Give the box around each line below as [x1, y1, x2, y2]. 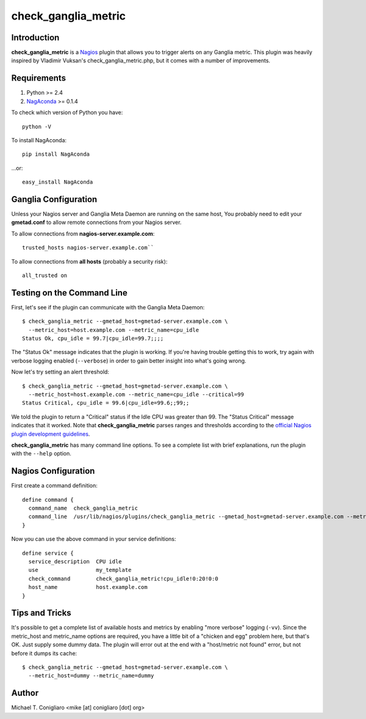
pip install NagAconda [22, 151, 90, 158]
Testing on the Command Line [11, 287, 127, 298]
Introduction [11, 32, 60, 43]
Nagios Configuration [11, 466, 95, 476]
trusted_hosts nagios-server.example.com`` [22, 244, 154, 251]
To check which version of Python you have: [11, 109, 123, 116]
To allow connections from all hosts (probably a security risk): [11, 258, 168, 265]
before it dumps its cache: [11, 649, 77, 657]
